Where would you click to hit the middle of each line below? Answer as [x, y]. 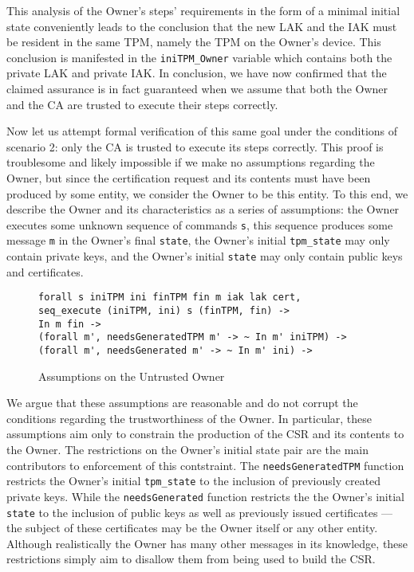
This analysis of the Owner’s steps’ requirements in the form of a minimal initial [203, 10]
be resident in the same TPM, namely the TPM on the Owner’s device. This [194, 42]
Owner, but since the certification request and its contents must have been [189, 178]
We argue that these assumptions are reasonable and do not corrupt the [182, 403]
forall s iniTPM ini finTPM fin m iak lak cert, [170, 298]
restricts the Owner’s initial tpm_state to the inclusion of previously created [194, 481]
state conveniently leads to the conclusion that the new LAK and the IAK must [202, 26]
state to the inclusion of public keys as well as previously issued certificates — [200, 512]
